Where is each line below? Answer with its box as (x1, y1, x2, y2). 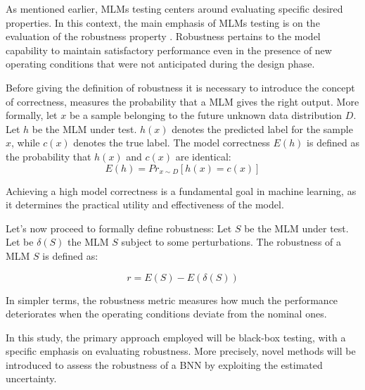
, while (11, 135, 40, 150)
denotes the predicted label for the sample (172, 121, 353, 136)
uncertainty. (6, 371, 57, 386)
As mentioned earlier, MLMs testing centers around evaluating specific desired (6, 1, 343, 15)
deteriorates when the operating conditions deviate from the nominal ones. (6, 306, 327, 321)
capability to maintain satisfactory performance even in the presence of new (6, 42, 332, 57)
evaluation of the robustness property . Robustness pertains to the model (6, 29, 321, 44)
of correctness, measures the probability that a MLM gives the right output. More (6, 94, 359, 108)
